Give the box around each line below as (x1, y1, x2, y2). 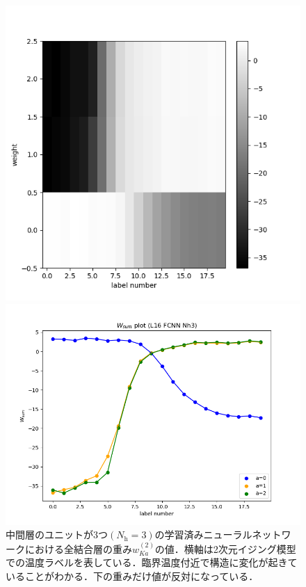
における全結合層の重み (24, 541, 132, 556)
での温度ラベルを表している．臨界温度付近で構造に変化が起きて (6, 555, 298, 570)
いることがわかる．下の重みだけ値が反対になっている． (6, 568, 259, 583)
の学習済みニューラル (154, 527, 252, 542)
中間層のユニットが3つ (6, 527, 108, 542)
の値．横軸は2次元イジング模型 (154, 541, 296, 556)
